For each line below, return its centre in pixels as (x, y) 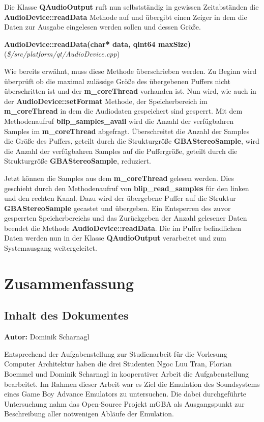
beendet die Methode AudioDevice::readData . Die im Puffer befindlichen (123, 228)
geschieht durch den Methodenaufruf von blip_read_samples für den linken (127, 188)
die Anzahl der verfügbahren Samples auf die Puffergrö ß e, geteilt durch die (121, 151)
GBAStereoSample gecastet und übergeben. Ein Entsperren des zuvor (118, 208)
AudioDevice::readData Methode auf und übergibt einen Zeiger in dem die (126, 17)
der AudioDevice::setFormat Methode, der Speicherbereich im (106, 101)
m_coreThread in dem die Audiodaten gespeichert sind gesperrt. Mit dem (123, 111)
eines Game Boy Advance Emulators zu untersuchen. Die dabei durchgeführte (125, 394)
